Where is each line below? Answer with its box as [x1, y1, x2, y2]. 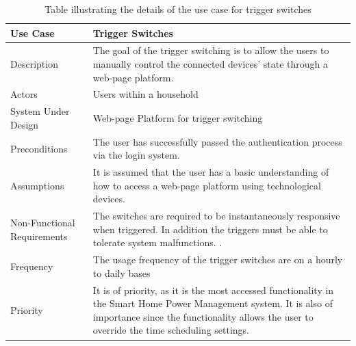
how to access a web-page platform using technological [92, 178, 321, 192]
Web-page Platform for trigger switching [92, 111, 263, 125]
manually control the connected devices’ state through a [92, 57, 329, 71]
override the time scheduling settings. [92, 323, 250, 337]
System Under [10, 104, 70, 118]
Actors [10, 87, 38, 101]
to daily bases [92, 265, 151, 280]
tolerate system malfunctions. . [92, 235, 222, 250]
